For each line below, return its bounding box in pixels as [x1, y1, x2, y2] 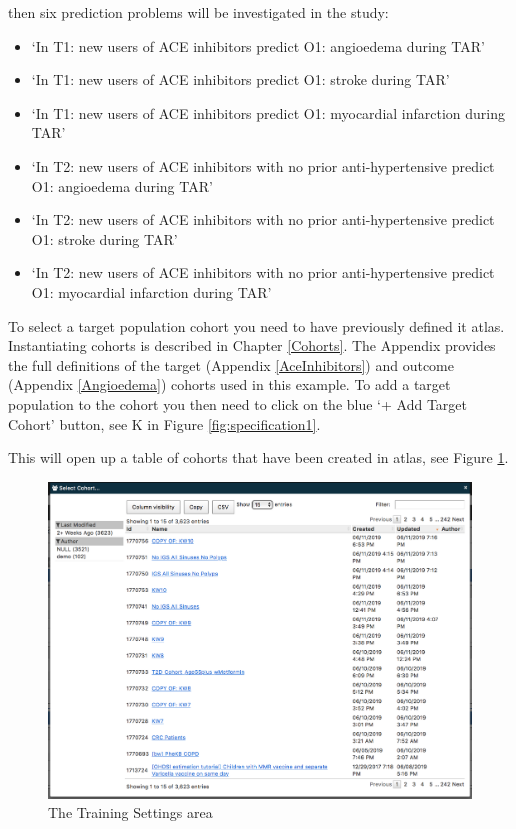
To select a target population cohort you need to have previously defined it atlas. [8, 315, 505, 336]
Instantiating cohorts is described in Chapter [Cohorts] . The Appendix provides [8, 335, 496, 356]
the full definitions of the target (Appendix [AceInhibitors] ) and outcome [8, 354, 454, 375]
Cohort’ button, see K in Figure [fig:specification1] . [8, 413, 321, 434]
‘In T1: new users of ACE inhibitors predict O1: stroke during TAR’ [31, 69, 450, 90]
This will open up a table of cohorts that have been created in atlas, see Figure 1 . [8, 447, 509, 468]
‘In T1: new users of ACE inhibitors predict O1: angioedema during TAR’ [31, 35, 485, 56]
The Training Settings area [48, 802, 213, 823]
